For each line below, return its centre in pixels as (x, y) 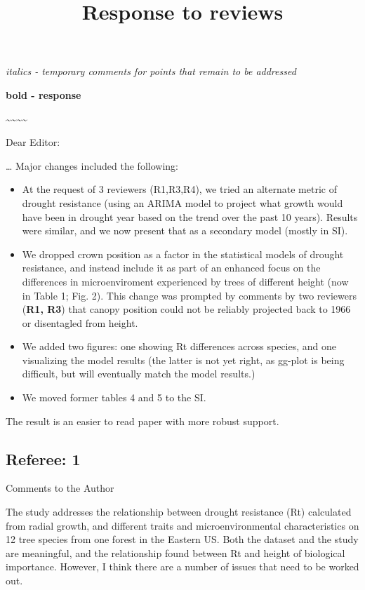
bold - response (44, 94)
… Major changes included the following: (92, 165)
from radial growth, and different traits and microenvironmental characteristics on (182, 525)
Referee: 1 (43, 458)
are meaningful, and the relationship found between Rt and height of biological (175, 552)
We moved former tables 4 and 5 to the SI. (114, 397)
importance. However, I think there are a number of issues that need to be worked (182, 566)
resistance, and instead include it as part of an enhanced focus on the (171, 268)
